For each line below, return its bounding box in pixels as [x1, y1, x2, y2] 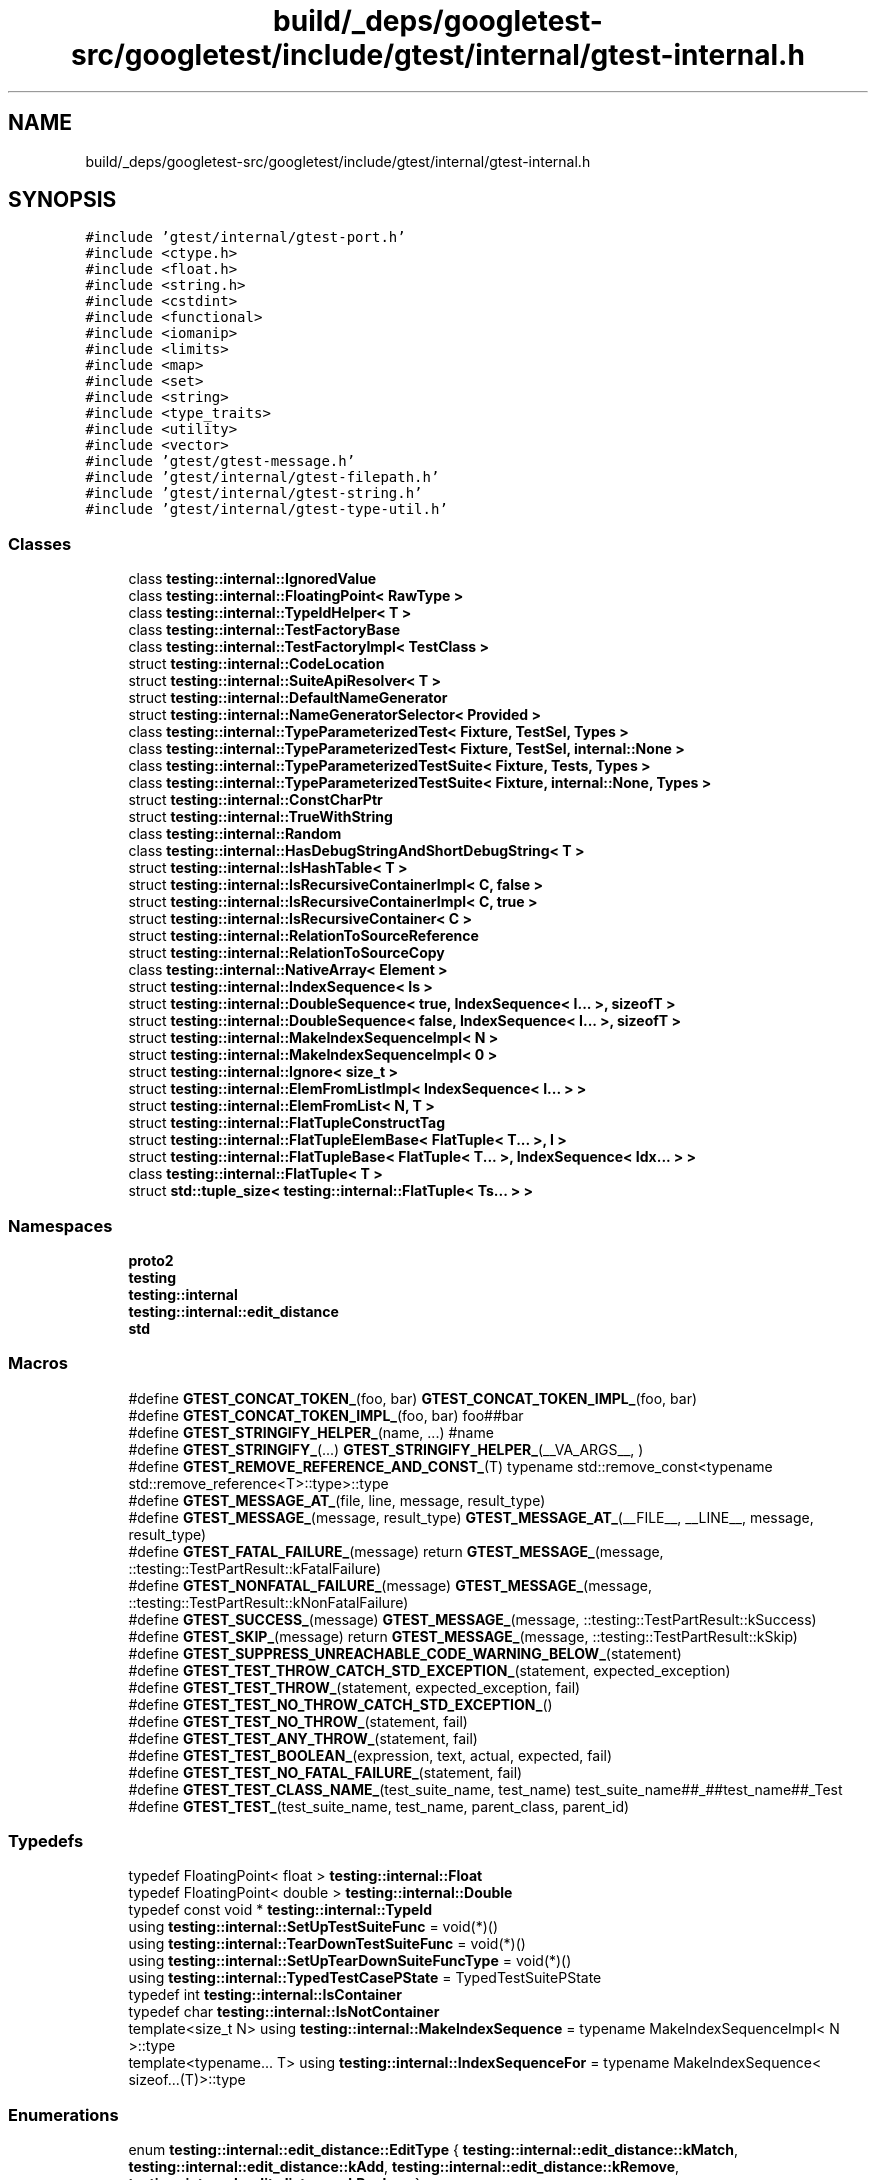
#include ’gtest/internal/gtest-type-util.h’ [85, 501, 448, 518]
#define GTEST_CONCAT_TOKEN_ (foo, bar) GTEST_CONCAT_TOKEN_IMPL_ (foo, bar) [128, 1389, 698, 1407]
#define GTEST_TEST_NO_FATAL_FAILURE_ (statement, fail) [128, 1763, 523, 1781]
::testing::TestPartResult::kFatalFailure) [128, 1559, 382, 1577]
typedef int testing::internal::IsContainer [128, 1986, 402, 2004]
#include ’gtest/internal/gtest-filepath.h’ [85, 469, 440, 486]
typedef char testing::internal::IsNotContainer [128, 2003, 440, 2021]
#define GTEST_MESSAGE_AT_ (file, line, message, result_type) [128, 1491, 546, 1509]
